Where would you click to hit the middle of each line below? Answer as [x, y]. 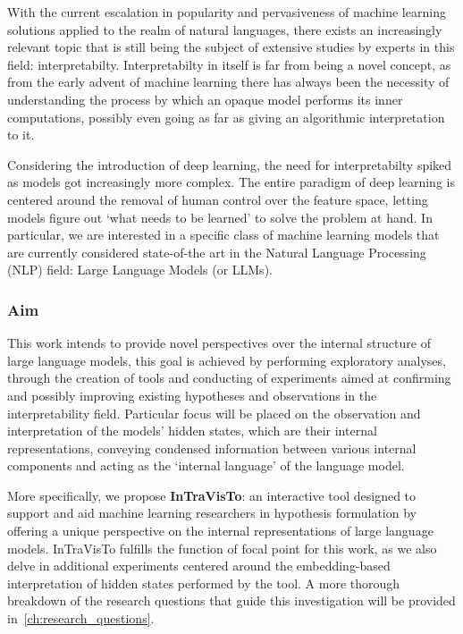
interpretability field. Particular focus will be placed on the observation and [214, 413]
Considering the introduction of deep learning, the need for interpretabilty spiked [230, 164]
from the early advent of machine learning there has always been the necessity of [228, 82]
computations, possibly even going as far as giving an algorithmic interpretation [226, 117]
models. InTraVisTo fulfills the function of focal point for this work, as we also [222, 548]
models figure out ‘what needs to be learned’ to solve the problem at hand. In [220, 217]
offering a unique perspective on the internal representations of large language [220, 531]
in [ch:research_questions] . [81, 618]
